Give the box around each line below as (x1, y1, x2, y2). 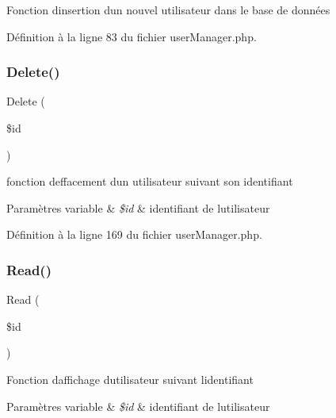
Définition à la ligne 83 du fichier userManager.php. (6, 28, 257, 44)
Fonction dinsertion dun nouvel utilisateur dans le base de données (6, 2, 330, 17)
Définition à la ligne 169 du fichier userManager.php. (6, 226, 262, 243)
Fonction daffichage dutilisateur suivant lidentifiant (6, 370, 254, 387)
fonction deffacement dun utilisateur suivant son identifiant (6, 173, 293, 190)
